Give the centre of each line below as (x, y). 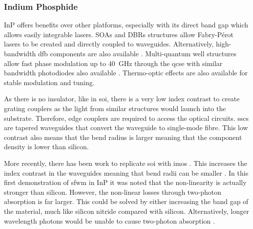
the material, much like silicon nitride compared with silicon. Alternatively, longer (126, 211)
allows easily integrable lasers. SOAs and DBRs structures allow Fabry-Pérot (119, 34)
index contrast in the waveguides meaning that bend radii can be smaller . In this (126, 172)
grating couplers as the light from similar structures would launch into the (115, 108)
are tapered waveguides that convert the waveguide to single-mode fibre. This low (126, 127)
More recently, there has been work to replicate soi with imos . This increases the (126, 163)
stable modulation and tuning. (49, 82)
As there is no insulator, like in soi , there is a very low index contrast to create (122, 99)
